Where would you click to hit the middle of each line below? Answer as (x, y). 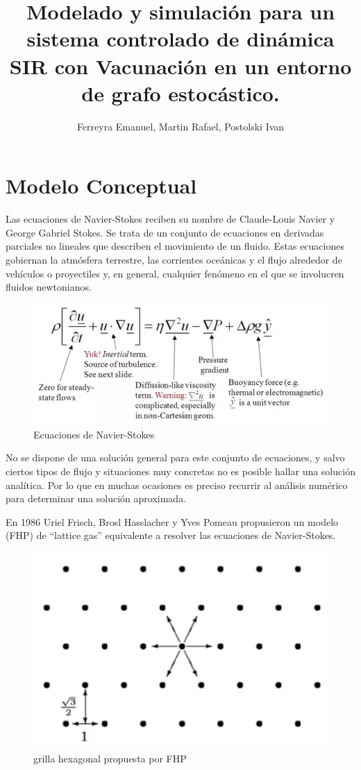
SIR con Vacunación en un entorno (180, 66)
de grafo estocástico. (180, 93)
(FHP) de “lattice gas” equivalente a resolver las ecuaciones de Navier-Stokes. (171, 535)
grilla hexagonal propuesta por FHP (110, 759)
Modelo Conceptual (101, 186)
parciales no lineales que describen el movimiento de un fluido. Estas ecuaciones (175, 246)
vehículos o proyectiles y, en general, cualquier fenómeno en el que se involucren (175, 273)
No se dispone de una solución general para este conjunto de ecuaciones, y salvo (175, 457)
